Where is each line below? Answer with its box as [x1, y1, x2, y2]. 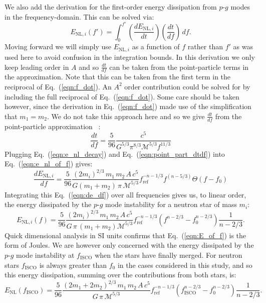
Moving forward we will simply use [5, 41, 111, 52]
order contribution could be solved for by [124, 81, 250, 91]
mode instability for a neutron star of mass [105, 199, 237, 210]
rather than [187, 41, 223, 52]
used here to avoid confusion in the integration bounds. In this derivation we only [5, 51, 255, 62]
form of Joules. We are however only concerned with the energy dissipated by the [5, 240, 254, 250]
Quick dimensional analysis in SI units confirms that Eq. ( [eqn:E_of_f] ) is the [5, 230, 246, 240]
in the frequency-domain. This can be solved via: [5, 11, 154, 22]
